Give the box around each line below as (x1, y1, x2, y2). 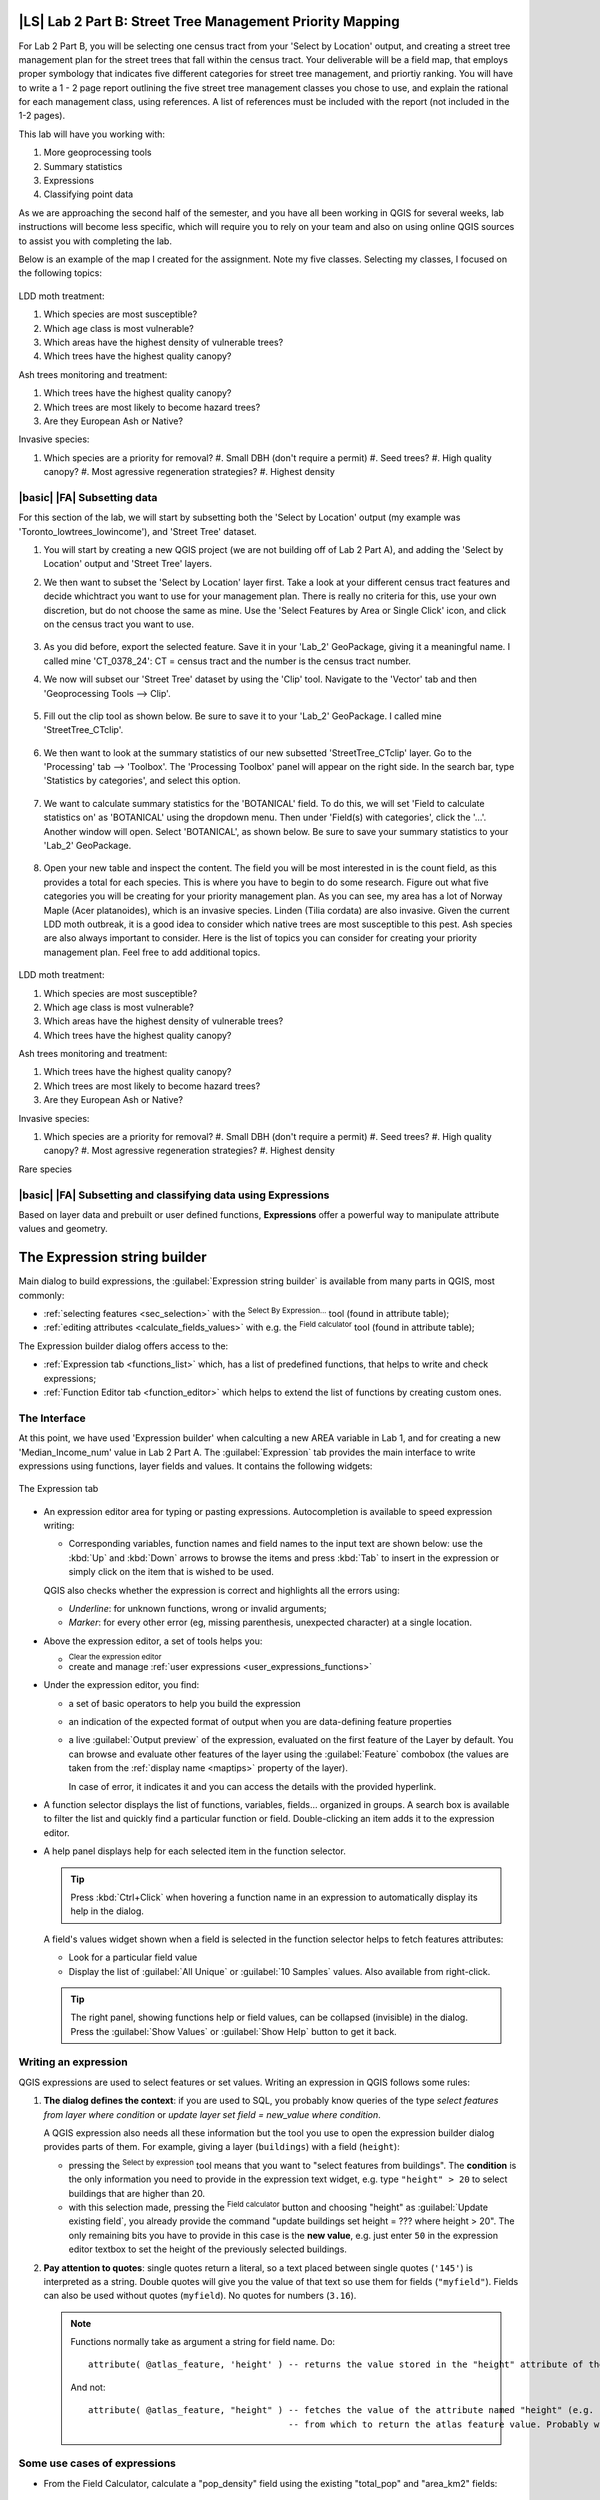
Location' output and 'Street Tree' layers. (43, 558, 213, 570)
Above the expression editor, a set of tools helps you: (43, 1635, 263, 1647)
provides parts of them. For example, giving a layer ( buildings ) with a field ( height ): (43, 2141, 400, 2153)
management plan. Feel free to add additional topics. (43, 946, 261, 958)
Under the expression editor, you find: (43, 1679, 200, 1691)
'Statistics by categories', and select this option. (43, 775, 241, 787)
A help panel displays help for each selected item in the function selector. (43, 1845, 347, 1857)
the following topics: (18, 267, 102, 279)
